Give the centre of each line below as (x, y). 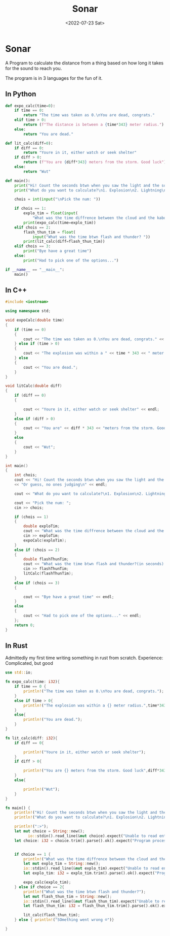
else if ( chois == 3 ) (37, 583)
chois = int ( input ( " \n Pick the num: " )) (57, 199)
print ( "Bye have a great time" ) (58, 251)
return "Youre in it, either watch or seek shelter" (80, 153)
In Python (21, 94)
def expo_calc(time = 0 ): (30, 106)
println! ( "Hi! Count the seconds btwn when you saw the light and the (90, 813)
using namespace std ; (28, 311)
